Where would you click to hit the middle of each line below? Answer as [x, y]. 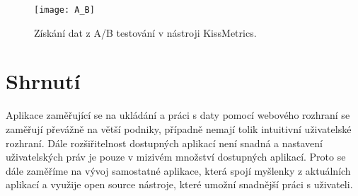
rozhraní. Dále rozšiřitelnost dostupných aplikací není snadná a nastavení [164, 143]
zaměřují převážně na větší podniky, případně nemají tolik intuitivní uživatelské [179, 128]
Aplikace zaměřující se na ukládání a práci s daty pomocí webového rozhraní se [178, 115]
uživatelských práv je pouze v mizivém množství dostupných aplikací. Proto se [176, 157]
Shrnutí [43, 81]
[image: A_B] [64, 10]
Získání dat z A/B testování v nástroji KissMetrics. [145, 32]
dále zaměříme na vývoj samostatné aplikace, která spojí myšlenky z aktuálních [178, 170]
